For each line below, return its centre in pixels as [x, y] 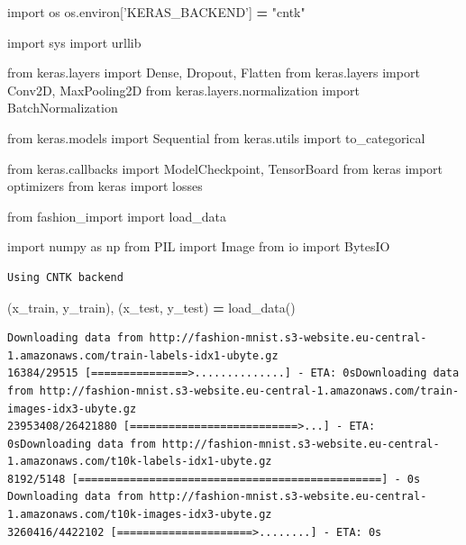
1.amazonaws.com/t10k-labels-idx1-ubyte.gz [140, 462]
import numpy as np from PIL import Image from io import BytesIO [199, 246]
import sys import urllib [74, 42]
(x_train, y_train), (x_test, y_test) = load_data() [151, 307]
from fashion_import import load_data [117, 216]
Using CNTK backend [65, 277]
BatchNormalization [63, 108]
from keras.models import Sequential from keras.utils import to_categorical [216, 137]
